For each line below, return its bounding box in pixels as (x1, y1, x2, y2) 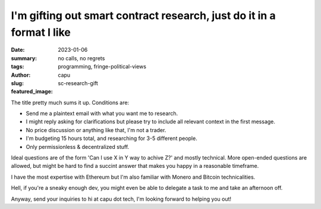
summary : (11, 54, 37, 62)
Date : (11, 46, 25, 54)
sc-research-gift (58, 79, 98, 86)
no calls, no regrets (58, 54, 105, 62)
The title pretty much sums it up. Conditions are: (11, 99, 130, 106)
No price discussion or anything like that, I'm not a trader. (26, 126, 166, 133)
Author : (11, 71, 31, 79)
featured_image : (11, 88, 53, 95)
